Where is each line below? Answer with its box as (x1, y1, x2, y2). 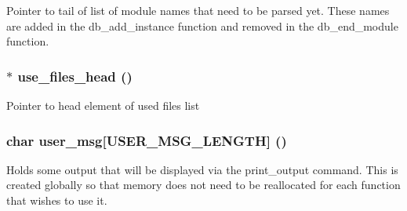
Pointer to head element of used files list (6, 97, 200, 113)
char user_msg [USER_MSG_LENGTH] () (6, 130, 287, 150)
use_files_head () (17, 66, 133, 85)
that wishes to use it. (6, 192, 107, 208)
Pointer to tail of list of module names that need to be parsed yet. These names (6, 2, 390, 18)
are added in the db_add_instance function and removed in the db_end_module (6, 17, 398, 34)
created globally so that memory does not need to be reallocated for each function (6, 176, 401, 193)
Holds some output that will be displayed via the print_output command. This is (6, 161, 398, 177)
